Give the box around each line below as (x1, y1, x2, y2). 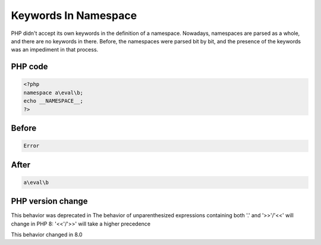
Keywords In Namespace (11, 9, 137, 22)
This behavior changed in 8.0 (11, 231, 83, 238)
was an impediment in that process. (11, 46, 99, 53)
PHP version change (11, 196, 89, 206)
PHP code (11, 62, 48, 72)
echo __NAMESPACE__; (23, 98, 83, 104)
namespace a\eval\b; (23, 89, 83, 96)
